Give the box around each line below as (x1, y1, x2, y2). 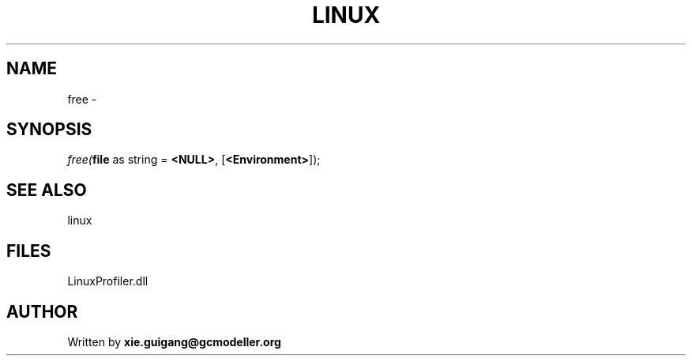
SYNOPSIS (6, 119, 92, 140)
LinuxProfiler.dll (67, 274, 149, 288)
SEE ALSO (6, 179, 87, 200)
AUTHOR (6, 301, 78, 322)
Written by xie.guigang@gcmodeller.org (67, 334, 281, 349)
